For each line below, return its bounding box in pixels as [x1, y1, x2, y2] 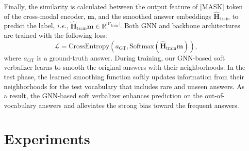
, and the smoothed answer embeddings [94, 11, 212, 21]
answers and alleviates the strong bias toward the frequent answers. [38, 100, 239, 110]
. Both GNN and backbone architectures [120, 20, 240, 30]
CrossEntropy [68, 43, 110, 50]
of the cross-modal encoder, [4, 11, 85, 21]
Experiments [4, 128, 90, 148]
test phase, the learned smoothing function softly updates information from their [4, 72, 244, 81]
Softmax [129, 43, 154, 50]
